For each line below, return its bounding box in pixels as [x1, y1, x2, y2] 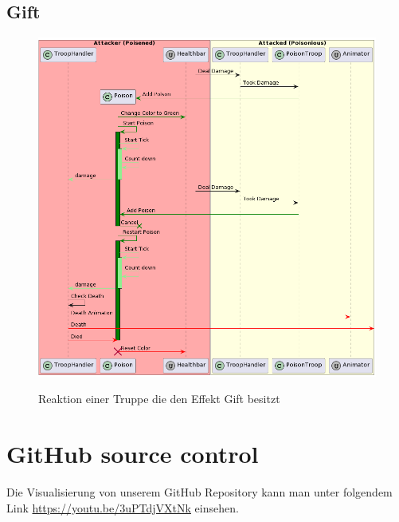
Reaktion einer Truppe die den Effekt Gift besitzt [38, 390, 280, 407]
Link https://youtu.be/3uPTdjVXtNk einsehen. [6, 499, 239, 516]
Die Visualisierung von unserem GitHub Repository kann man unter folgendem [6, 484, 393, 500]
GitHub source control [6, 437, 259, 470]
